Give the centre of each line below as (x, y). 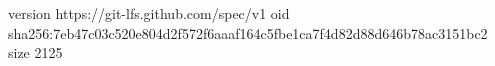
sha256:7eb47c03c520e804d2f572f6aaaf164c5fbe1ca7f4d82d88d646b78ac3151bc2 (248, 32)
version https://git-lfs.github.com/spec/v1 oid (149, 13)
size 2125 (35, 52)
